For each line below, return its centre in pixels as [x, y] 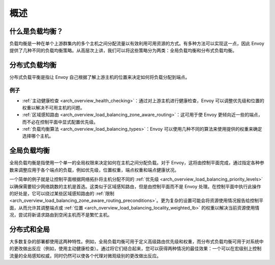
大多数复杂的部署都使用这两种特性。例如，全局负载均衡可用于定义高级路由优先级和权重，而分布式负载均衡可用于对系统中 [136, 241]
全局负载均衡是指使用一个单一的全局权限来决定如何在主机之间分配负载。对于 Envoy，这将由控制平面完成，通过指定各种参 [137, 163]
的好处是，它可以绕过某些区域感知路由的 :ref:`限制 [62, 193]
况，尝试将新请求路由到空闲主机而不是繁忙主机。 [61, 215]
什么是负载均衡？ [36, 31]
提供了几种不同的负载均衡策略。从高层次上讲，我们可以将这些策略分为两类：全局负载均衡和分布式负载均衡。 [123, 50]
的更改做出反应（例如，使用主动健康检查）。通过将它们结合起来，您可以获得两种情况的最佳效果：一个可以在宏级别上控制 [135, 249]
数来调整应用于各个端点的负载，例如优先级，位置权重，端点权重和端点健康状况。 [94, 170]
